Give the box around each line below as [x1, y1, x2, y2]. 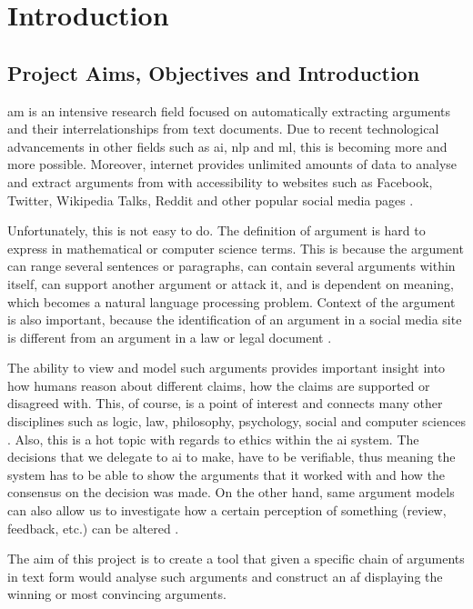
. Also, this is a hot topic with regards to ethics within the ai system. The [7, 429, 419, 448]
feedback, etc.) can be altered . [7, 518, 179, 537]
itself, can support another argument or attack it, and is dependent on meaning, [7, 274, 454, 293]
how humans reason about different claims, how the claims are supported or [7, 375, 430, 394]
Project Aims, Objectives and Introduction [7, 58, 420, 86]
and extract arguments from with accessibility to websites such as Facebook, [7, 172, 433, 191]
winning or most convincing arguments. [7, 584, 226, 604]
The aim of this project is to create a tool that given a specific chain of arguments [7, 549, 465, 568]
